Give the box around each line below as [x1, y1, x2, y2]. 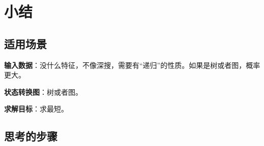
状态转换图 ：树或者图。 [4, 86, 82, 97]
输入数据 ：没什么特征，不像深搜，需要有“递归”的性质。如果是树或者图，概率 [4, 59, 260, 70]
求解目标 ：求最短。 [4, 103, 68, 114]
